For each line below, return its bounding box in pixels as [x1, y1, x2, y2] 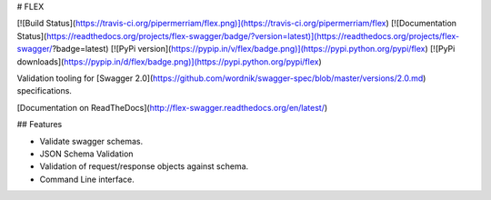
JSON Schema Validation [39, 148, 134, 159]
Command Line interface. [39, 174, 135, 185]
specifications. [16, 85, 73, 96]
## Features [16, 119, 63, 130]
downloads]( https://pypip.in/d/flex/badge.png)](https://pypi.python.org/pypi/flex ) [16, 55, 322, 67]
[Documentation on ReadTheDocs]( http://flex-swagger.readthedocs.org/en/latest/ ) [16, 102, 328, 113]
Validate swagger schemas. [39, 135, 144, 146]
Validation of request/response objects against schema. [39, 161, 249, 172]
